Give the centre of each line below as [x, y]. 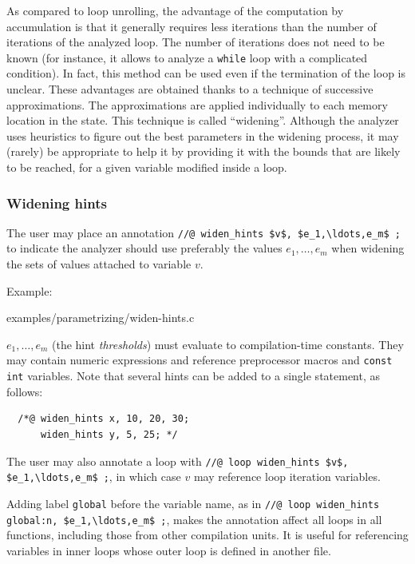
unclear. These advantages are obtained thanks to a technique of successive [190, 89]
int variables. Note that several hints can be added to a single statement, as [194, 376]
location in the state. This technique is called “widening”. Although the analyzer [203, 120]
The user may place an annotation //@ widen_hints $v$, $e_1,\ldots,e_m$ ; [204, 232]
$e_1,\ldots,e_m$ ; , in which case [94, 477]
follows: [25, 391]
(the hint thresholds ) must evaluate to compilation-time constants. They [227, 344]
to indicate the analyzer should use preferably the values [144, 248]
